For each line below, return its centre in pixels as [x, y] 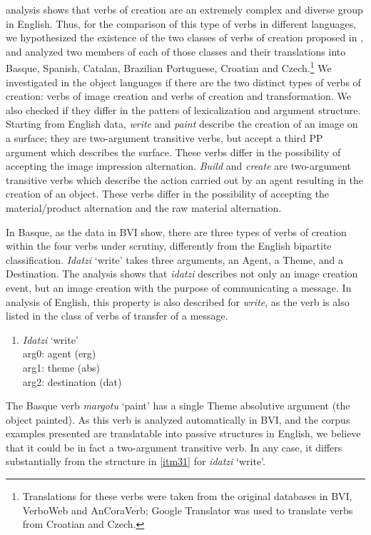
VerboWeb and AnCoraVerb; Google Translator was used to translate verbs [188, 510]
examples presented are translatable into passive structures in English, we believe [183, 433]
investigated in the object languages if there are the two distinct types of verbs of [183, 82]
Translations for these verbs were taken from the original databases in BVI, [187, 496]
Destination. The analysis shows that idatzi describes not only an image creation [182, 274]
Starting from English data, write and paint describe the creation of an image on [182, 124]
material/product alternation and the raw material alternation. [144, 207]
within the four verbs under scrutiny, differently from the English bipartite [169, 246]
